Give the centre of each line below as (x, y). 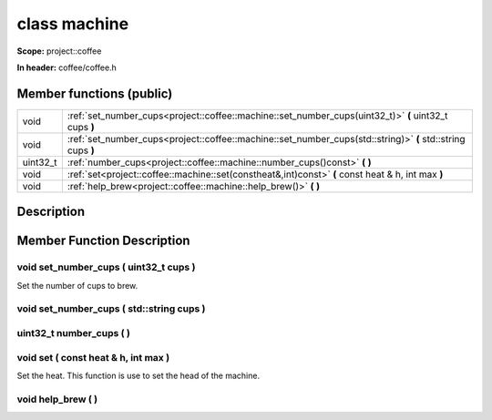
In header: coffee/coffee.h (67, 67)
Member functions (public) (95, 93)
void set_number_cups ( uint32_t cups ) (106, 267)
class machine (73, 24)
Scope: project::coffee (59, 51)
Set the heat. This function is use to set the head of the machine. (138, 375)
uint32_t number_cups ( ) (74, 333)
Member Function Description (103, 241)
